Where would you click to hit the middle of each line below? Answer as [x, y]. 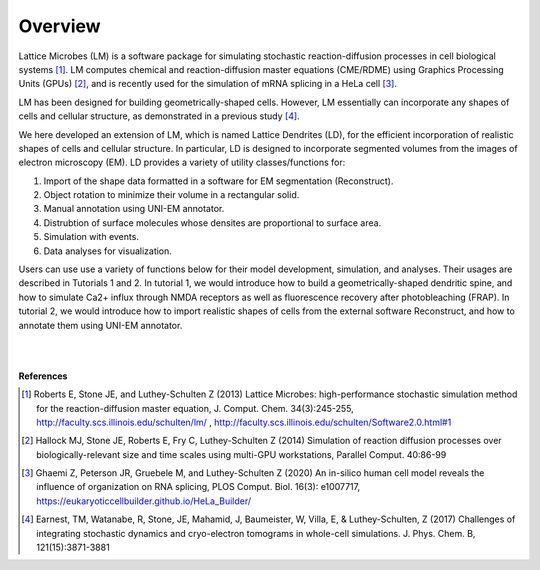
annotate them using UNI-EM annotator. [100, 325]
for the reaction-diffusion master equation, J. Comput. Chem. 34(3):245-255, [195, 408]
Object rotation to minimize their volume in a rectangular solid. [171, 195]
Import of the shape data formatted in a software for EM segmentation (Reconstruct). [218, 181]
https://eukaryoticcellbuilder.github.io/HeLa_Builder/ [144, 501]
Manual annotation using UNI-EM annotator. [134, 209]
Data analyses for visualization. [107, 251]
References [43, 376]
